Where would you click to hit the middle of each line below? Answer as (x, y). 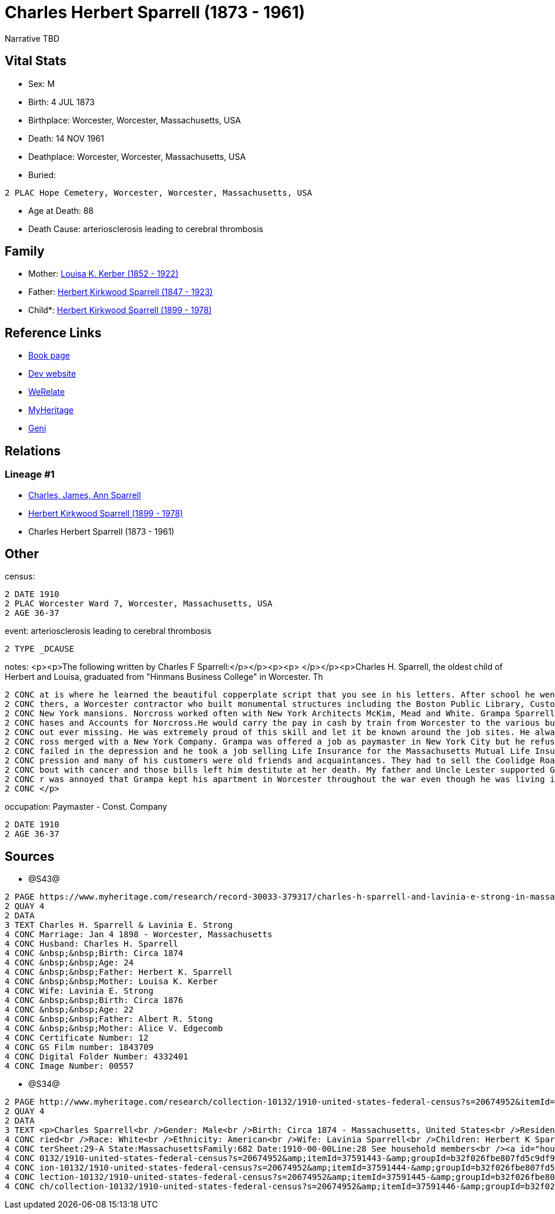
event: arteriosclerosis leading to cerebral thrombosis (108, 631)
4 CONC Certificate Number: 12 (77, 1038)
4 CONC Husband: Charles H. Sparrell (92, 944)
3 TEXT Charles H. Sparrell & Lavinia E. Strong (119, 925)
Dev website (52, 374)
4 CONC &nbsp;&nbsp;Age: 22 (69, 1010)
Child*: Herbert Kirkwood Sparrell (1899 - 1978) (120, 310)
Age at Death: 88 (61, 210)
